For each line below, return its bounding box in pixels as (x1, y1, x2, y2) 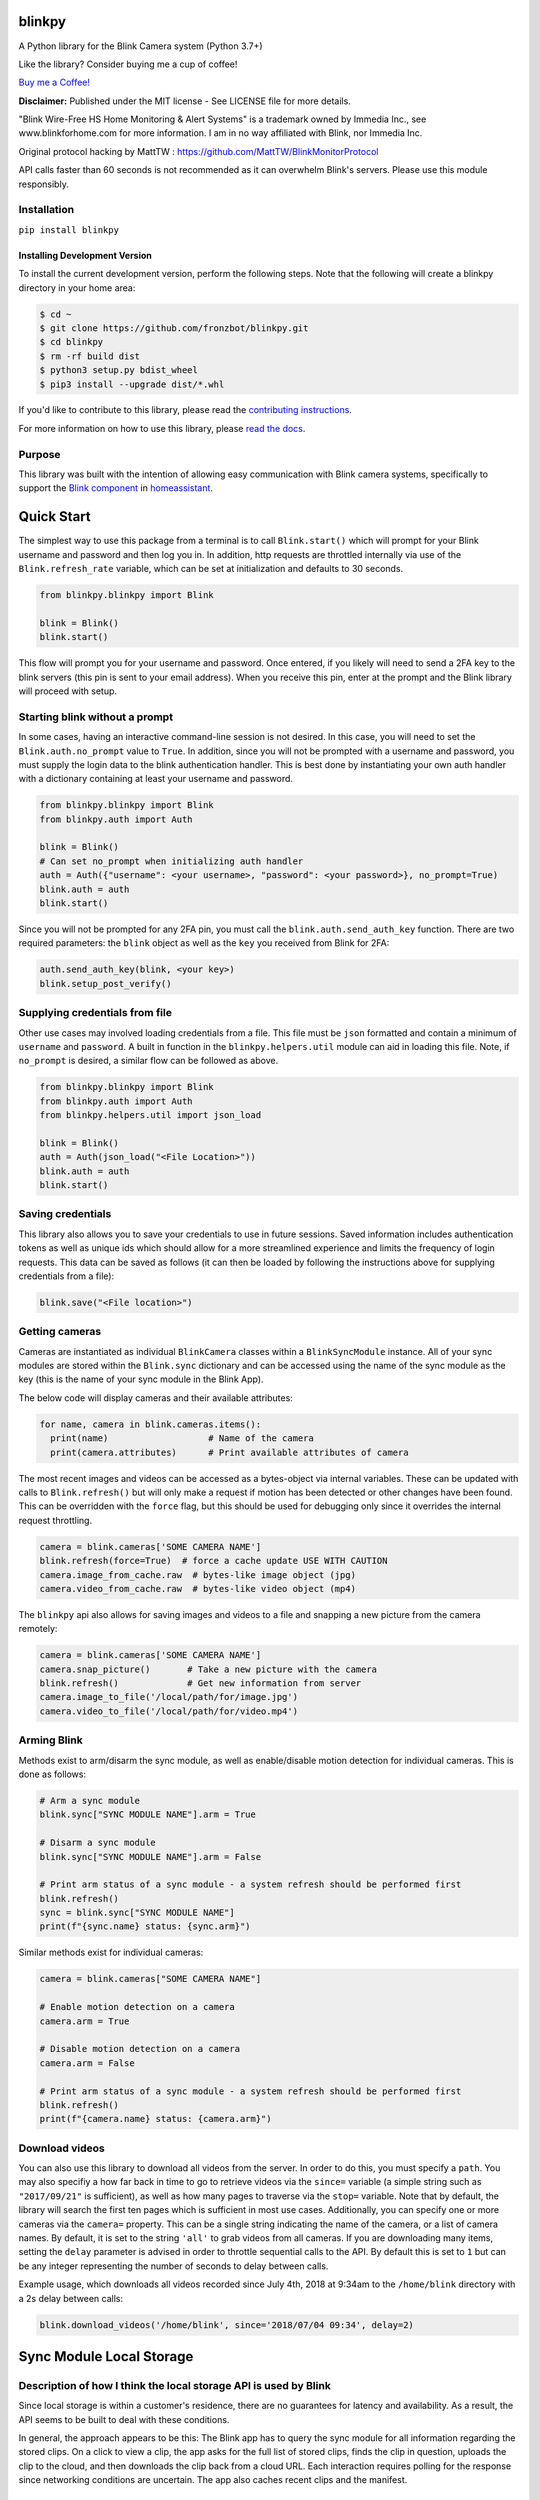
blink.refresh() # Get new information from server (39, 1678, 362, 1689)
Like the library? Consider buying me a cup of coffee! (18, 58, 238, 70)
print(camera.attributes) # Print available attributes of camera (50, 1446, 409, 1458)
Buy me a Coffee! (18, 76, 90, 89)
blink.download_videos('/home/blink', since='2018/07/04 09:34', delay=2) (39, 2319, 415, 2330)
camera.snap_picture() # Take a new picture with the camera (39, 1663, 378, 1675)
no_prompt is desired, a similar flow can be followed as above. (18, 1055, 279, 1067)
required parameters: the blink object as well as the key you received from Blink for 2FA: (18, 937, 390, 949)
